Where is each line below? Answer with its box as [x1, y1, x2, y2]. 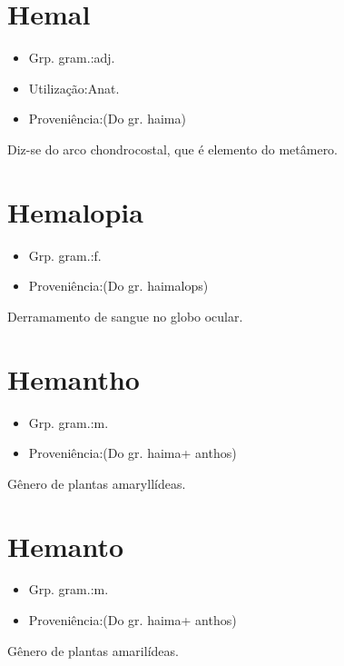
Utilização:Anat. [28, 78, 120, 97]
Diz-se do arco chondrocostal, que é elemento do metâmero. [7, 139, 339, 158]
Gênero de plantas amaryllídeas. [7, 473, 186, 492]
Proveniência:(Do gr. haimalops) [28, 276, 209, 295]
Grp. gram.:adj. [28, 48, 115, 67]
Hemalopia [7, 193, 143, 230]
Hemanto [7, 527, 124, 564]
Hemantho [7, 360, 140, 397]
